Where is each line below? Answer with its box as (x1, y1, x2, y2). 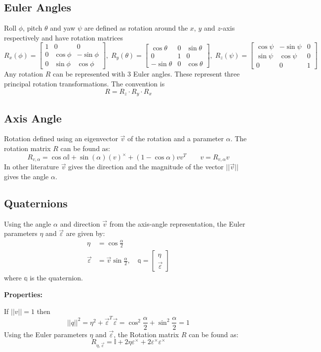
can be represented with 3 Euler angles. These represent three (52, 69, 240, 79)
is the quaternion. (30, 273, 83, 283)
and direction (60, 218, 100, 229)
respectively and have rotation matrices (4, 32, 123, 42)
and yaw (50, 23, 76, 33)
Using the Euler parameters (4, 329, 87, 339)
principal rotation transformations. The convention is (4, 78, 165, 89)
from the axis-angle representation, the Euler (109, 218, 245, 229)
